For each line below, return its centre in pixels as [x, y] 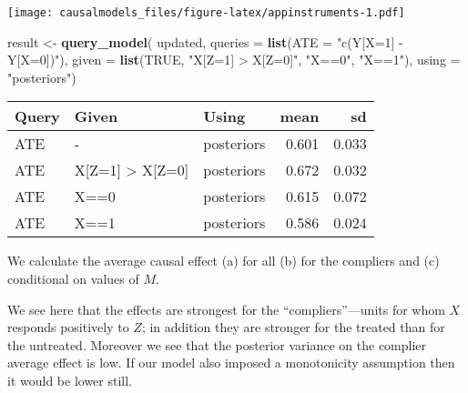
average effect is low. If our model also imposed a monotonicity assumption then [231, 363]
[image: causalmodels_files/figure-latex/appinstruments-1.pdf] [206, 13]
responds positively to [68, 327]
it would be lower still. [70, 380]
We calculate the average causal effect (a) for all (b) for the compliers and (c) [224, 261]
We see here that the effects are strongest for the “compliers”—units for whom [226, 309]
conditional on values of [73, 279]
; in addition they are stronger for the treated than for [293, 327]
